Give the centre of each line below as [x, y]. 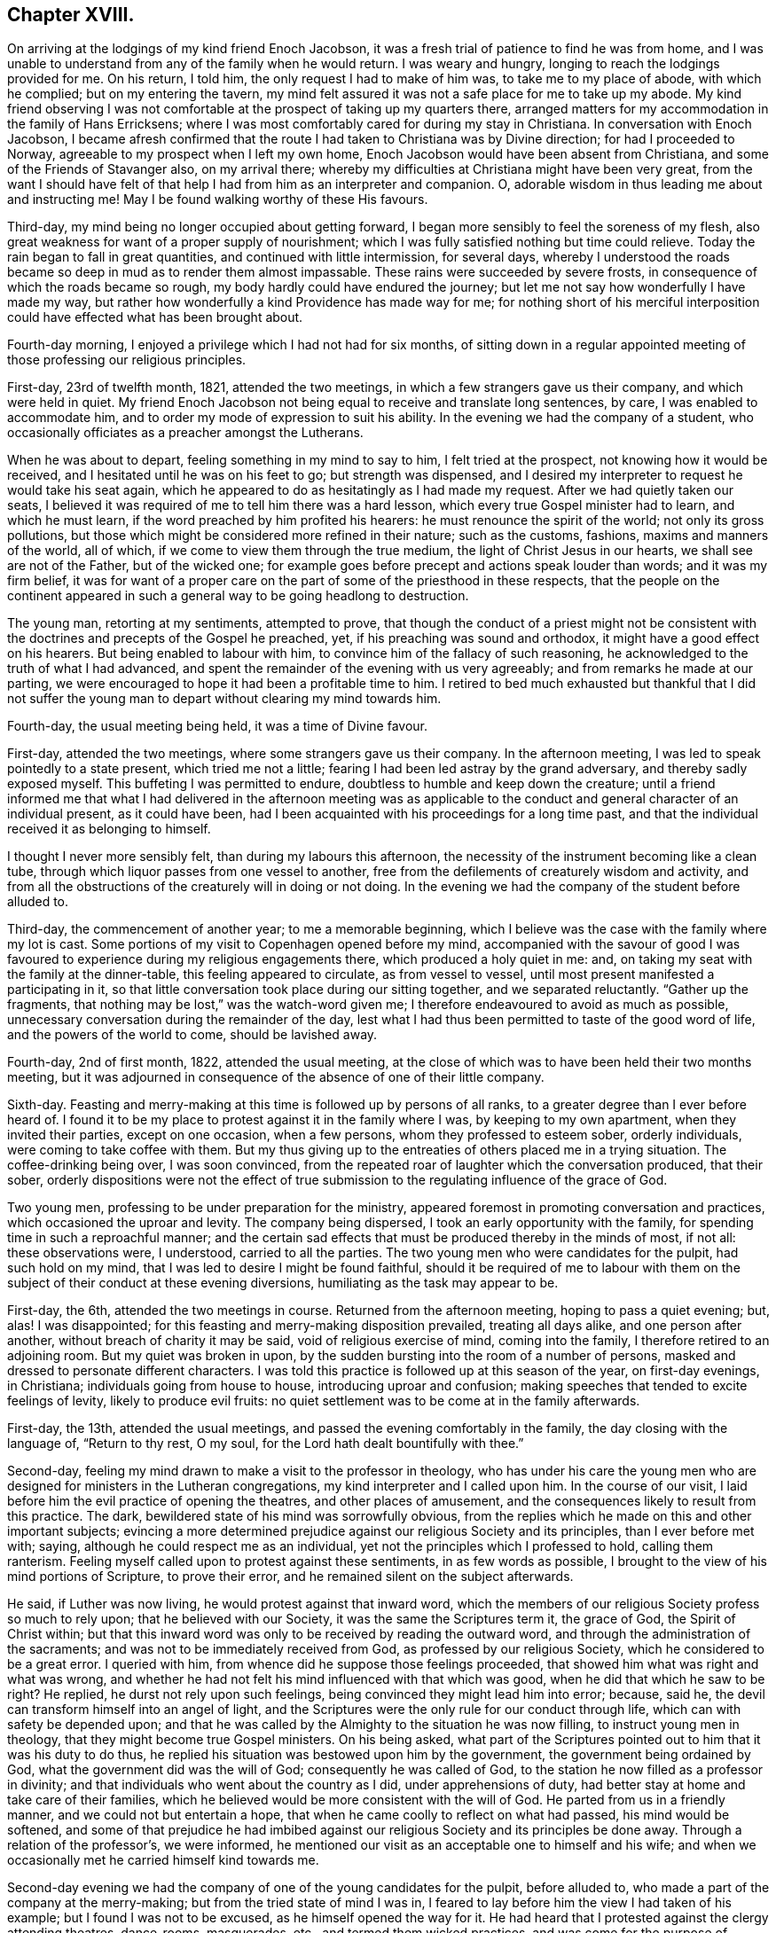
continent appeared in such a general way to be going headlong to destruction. [238, 596]
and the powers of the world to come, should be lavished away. [192, 1035]
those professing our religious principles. [127, 360]
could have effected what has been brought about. [155, 317]
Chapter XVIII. [71, 15]
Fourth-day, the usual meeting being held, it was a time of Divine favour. [218, 726]
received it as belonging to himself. [109, 829]
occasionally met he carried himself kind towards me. [163, 1860]
